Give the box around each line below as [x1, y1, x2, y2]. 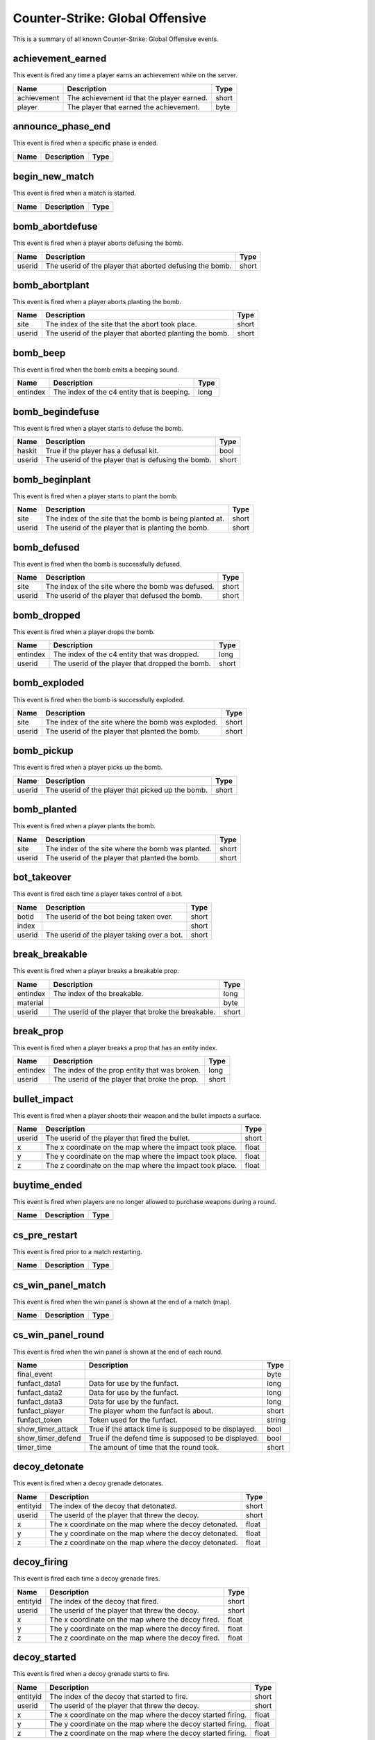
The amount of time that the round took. [88, 1442, 219, 1452]
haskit [17, 446, 37, 456]
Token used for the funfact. [88, 1415, 178, 1425]
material [17, 997, 44, 1007]
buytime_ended [12, 1179, 83, 1191]
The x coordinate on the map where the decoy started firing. [49, 1709, 247, 1719]
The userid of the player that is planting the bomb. [45, 523, 210, 532]
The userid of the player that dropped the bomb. [53, 658, 211, 668]
